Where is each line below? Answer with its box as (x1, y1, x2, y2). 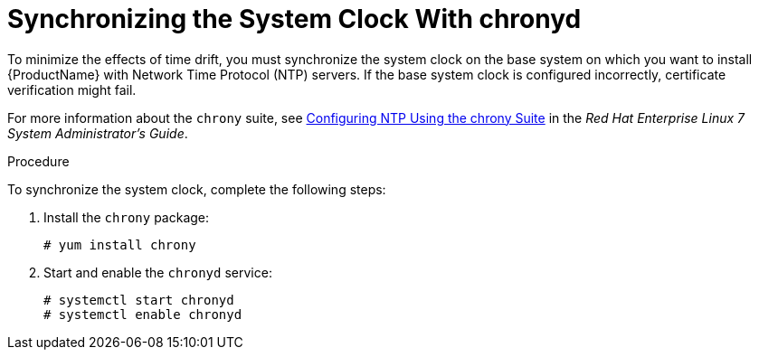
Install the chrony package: (43, 209, 210, 225)
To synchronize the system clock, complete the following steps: (7, 181, 386, 197)
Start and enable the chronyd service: (43, 264, 272, 280)
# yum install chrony (43, 237, 196, 252)
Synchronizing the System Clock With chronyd (7, 4, 582, 34)
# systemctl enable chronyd (43, 306, 242, 322)
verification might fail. (7, 81, 137, 98)
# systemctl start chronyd (43, 292, 234, 307)
